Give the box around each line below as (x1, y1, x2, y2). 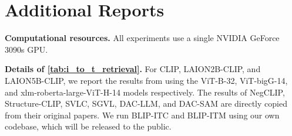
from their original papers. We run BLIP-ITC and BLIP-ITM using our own (5, 108, 280, 121)
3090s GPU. (5, 43, 48, 55)
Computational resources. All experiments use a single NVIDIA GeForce (5, 32, 280, 44)
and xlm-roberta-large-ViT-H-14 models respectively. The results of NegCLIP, (5, 86, 285, 98)
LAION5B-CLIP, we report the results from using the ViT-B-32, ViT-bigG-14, (5, 74, 288, 86)
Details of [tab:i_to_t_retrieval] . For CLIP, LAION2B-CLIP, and (5, 63, 261, 75)
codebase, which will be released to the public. (5, 120, 172, 132)
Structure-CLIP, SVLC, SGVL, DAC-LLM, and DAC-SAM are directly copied (5, 97, 287, 110)
